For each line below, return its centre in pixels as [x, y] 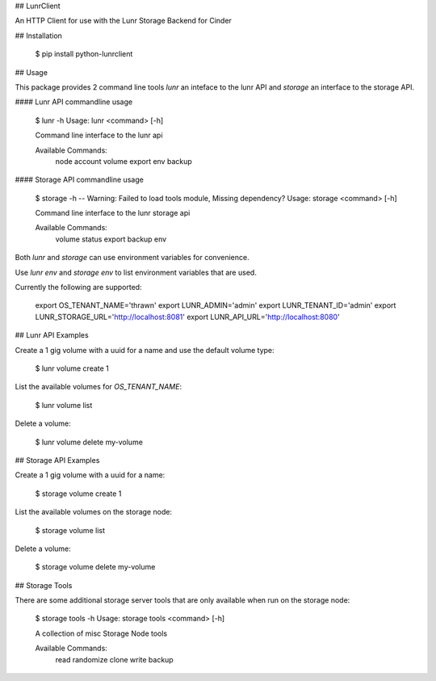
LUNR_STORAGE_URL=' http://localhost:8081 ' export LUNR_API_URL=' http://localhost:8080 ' [188, 317]
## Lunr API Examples [52, 335]
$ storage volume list [70, 530]
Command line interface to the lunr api [99, 135]
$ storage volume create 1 [78, 494]
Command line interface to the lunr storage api [113, 213]
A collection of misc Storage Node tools [101, 633]
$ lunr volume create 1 [72, 368]
